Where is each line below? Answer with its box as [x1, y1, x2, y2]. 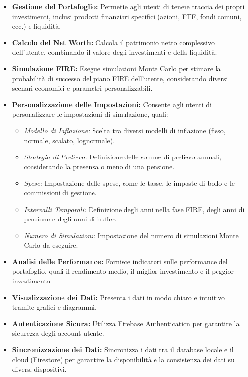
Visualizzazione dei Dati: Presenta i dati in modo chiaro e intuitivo [12, 292, 225, 302]
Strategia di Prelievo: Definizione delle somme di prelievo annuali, [24, 152, 221, 162]
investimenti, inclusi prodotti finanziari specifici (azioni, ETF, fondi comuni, [12, 11, 242, 21]
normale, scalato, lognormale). [24, 135, 115, 145]
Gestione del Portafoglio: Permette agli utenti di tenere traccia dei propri [12, 1, 245, 11]
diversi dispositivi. [12, 364, 67, 374]
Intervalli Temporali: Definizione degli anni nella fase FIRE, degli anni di [24, 204, 245, 214]
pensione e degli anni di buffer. [24, 214, 117, 224]
